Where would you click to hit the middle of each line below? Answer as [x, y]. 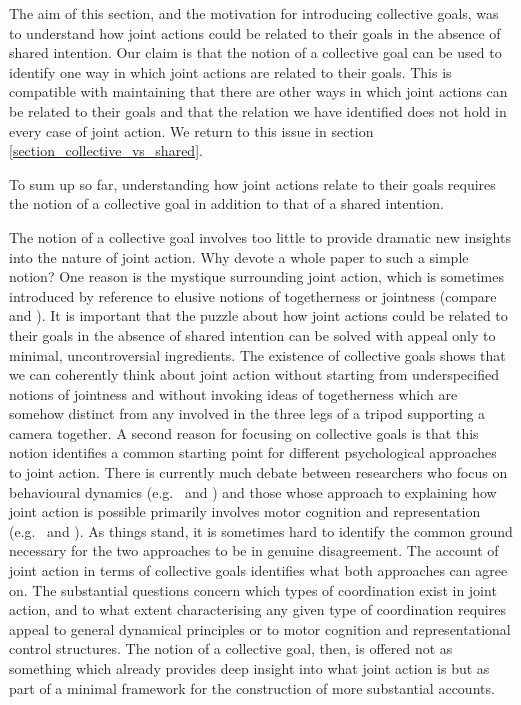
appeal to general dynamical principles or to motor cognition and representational [260, 628]
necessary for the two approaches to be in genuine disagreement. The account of [254, 550]
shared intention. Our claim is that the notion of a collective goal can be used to [255, 52]
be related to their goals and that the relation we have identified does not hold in [258, 110]
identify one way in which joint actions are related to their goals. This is [230, 71]
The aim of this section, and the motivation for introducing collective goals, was [254, 13]
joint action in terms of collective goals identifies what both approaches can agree [258, 570]
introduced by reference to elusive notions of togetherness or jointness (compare [253, 295]
